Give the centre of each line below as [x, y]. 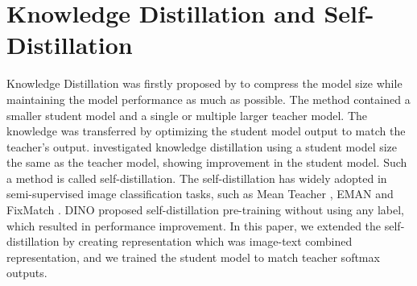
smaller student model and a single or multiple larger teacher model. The [187, 115]
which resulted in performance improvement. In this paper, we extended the [194, 225]
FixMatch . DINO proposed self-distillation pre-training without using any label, [206, 210]
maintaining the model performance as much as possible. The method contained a [208, 99]
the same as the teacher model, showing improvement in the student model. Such [207, 162]
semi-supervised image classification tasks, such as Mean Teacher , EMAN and [200, 194]
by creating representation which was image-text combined [208, 241]
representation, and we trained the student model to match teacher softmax [193, 257]
